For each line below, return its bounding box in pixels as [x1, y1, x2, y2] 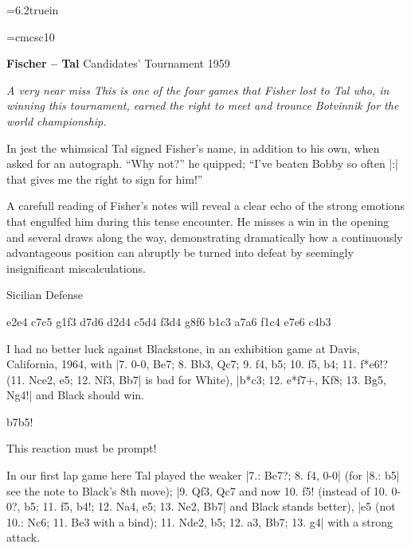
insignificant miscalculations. [6, 259, 146, 276]
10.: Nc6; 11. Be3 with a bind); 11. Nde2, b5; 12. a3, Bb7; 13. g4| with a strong [6, 513, 393, 530]
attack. [6, 529, 40, 546]
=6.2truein [6, 2, 59, 17]
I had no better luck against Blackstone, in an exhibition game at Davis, [6, 340, 360, 356]
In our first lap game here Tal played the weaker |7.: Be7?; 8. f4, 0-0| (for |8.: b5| [6, 467, 400, 484]
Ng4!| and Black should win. [6, 387, 144, 403]
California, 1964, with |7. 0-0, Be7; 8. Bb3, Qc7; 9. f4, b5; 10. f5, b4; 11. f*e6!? [6, 356, 389, 372]
